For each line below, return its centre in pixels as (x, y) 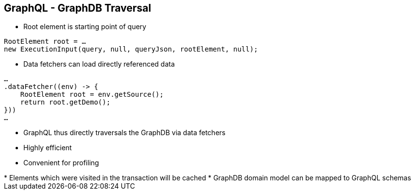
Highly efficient (48, 148)
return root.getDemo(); (65, 102)
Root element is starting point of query (85, 27)
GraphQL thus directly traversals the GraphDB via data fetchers (124, 133)
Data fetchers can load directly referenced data (99, 64)
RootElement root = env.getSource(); (92, 95)
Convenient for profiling (61, 163)
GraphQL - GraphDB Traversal (78, 8)
